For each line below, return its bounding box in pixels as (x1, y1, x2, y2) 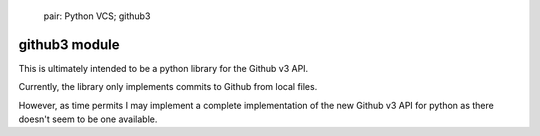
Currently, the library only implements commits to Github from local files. (18, 81, 318, 93)
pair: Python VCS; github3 (43, 10, 151, 22)
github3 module (18, 36, 120, 53)
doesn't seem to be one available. (18, 113, 158, 125)
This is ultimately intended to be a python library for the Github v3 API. (18, 62, 309, 74)
